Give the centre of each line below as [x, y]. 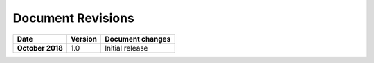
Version [83, 39]
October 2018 [40, 48]
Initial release [126, 48]
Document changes [138, 39]
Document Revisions [73, 18]
